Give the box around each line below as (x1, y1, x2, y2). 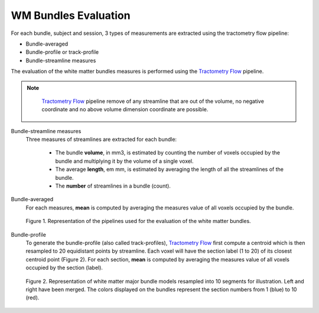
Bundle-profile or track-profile (25, 49, 99, 56)
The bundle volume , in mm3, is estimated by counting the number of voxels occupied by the (55, 149, 281, 156)
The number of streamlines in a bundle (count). (55, 182, 171, 189)
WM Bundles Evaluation (11, 9, 131, 22)
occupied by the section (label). (25, 264, 103, 272)
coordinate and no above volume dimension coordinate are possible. (41, 106, 209, 113)
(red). (25, 294, 40, 301)
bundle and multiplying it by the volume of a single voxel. (55, 157, 194, 164)
